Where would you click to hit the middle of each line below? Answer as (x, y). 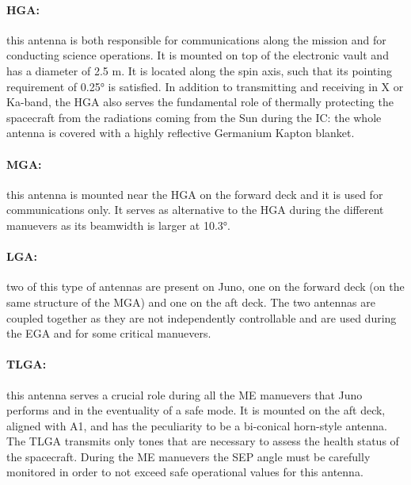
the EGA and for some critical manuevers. (109, 333)
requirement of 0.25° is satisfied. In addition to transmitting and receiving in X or (205, 86)
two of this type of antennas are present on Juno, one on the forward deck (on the (205, 286)
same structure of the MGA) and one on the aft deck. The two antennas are (191, 302)
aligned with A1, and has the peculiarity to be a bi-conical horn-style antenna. (197, 425)
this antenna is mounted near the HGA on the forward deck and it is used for (195, 194)
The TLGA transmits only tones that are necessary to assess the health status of (203, 441)
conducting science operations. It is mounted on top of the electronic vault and (198, 55)
